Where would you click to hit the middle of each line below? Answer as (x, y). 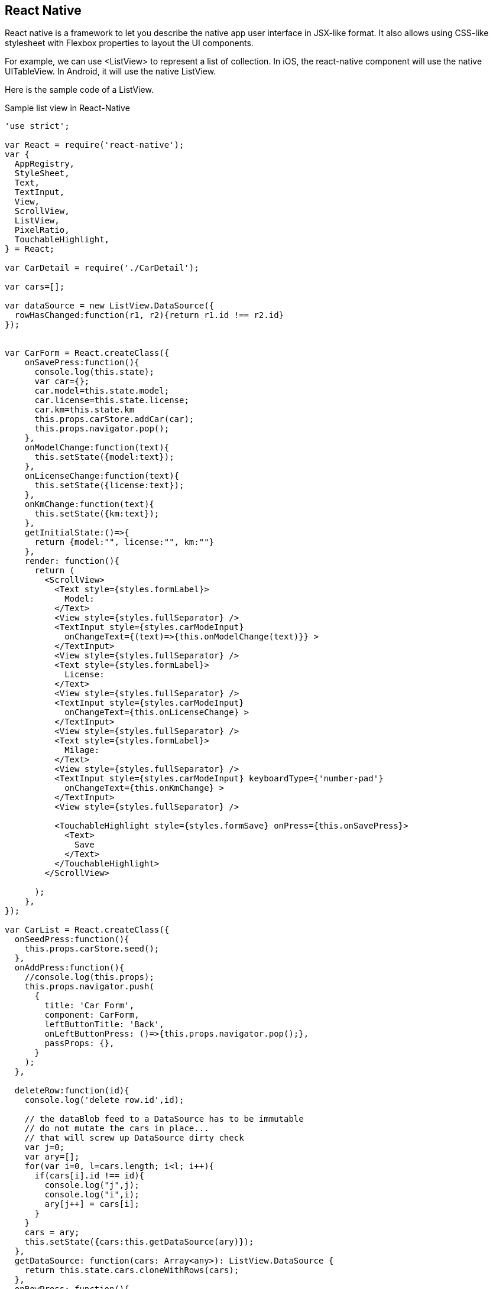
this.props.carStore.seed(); (92, 949)
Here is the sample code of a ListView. (79, 90)
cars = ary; (52, 1233)
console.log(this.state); (94, 372)
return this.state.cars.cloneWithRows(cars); (132, 1270)
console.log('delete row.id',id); (104, 1100)
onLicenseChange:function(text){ (102, 476)
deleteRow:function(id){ (72, 1091)
